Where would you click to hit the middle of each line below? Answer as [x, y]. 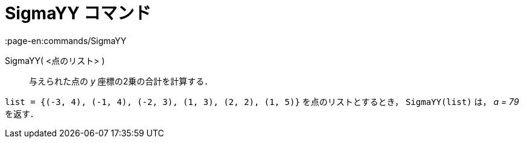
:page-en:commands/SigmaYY [66, 40]
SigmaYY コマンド [78, 13]
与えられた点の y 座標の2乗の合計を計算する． [121, 81]
